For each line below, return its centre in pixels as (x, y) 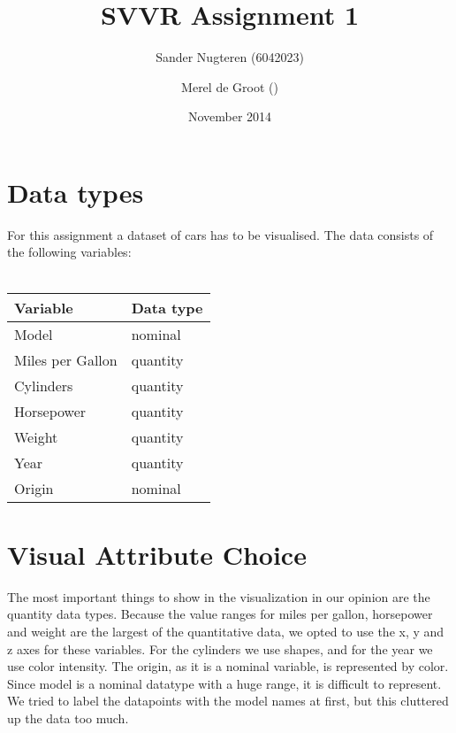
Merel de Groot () (230, 86)
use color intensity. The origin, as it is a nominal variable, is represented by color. (228, 666)
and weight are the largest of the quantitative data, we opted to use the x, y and (226, 631)
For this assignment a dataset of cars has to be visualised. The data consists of (220, 234)
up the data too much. (68, 718)
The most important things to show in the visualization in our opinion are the (219, 596)
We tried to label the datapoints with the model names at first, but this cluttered (228, 701)
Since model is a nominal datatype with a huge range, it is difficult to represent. (224, 683)
